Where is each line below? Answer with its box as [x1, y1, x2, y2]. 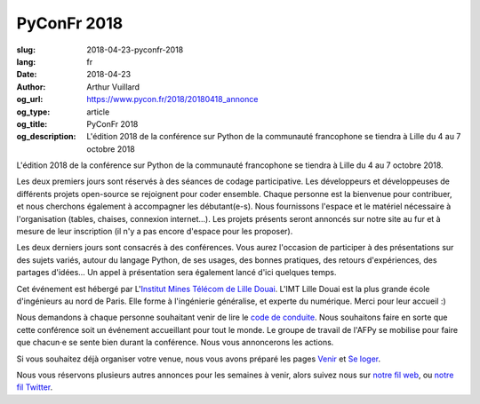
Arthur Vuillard [86, 81, 140, 92]
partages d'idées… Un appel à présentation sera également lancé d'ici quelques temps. [16, 267, 337, 278]
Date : [16, 69, 37, 80]
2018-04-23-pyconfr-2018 [86, 44, 184, 55]
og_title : [16, 118, 48, 129]
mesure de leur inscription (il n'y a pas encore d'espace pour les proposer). [16, 226, 293, 237]
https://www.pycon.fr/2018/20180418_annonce [86, 94, 259, 105]
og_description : [16, 131, 76, 142]
